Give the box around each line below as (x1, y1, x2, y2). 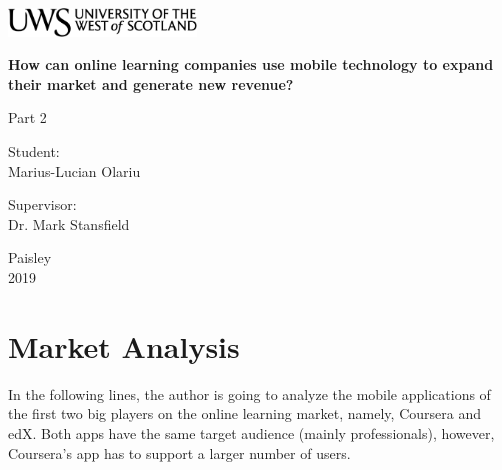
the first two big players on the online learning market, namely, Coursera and (8, 403, 481, 424)
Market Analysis (8, 325, 240, 366)
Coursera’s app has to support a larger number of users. (8, 442, 351, 463)
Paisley (8, 247, 52, 268)
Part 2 (8, 107, 47, 128)
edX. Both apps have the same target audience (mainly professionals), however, (8, 422, 495, 443)
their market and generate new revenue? (8, 73, 294, 94)
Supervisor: (8, 194, 77, 215)
